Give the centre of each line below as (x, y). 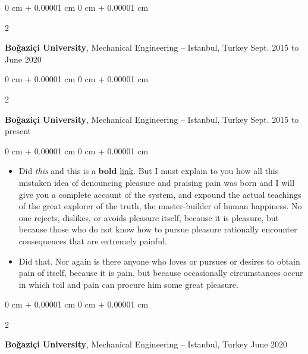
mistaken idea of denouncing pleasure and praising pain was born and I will (157, 182)
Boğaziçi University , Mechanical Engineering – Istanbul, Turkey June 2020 (146, 344)
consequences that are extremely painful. (93, 240)
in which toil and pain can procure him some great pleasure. (128, 284)
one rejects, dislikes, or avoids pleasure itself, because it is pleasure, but (149, 217)
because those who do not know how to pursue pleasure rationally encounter (158, 229)
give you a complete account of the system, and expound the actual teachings (160, 194)
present (18, 131)
